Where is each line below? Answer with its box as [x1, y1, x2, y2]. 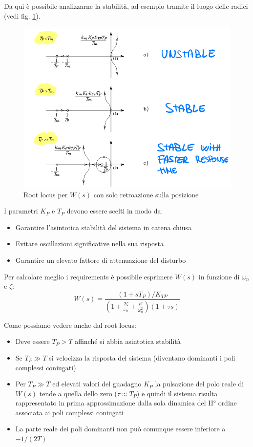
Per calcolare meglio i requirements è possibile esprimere [4, 271, 173, 281]
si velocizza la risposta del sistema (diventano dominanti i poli [49, 352, 235, 362]
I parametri [4, 206, 38, 216]
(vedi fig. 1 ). [4, 10, 41, 21]
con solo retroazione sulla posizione [93, 189, 199, 199]
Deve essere [15, 336, 50, 346]
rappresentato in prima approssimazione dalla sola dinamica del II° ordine [15, 398, 237, 408]
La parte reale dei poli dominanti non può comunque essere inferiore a [15, 424, 226, 434]
